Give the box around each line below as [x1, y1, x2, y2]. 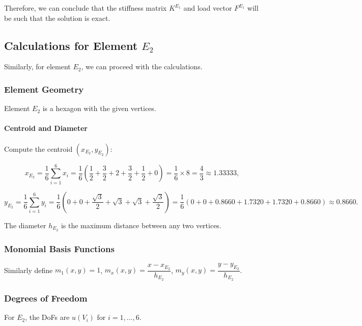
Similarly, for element [4, 61, 71, 72]
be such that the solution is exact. [4, 12, 110, 23]
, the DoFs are [25, 312, 70, 322]
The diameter [4, 220, 46, 230]
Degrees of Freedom [4, 291, 88, 304]
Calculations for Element [4, 37, 138, 53]
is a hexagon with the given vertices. [42, 103, 156, 114]
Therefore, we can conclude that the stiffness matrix [4, 3, 167, 13]
